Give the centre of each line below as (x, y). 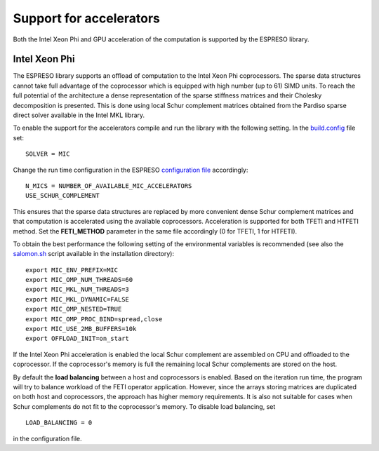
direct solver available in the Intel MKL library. (79, 115)
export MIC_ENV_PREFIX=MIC (72, 270)
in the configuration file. (47, 438)
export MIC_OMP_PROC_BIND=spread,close (94, 319)
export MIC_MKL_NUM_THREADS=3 (78, 290)
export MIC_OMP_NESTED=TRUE (74, 309)
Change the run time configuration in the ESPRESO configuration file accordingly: (131, 170)
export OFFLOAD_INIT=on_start (78, 339)
